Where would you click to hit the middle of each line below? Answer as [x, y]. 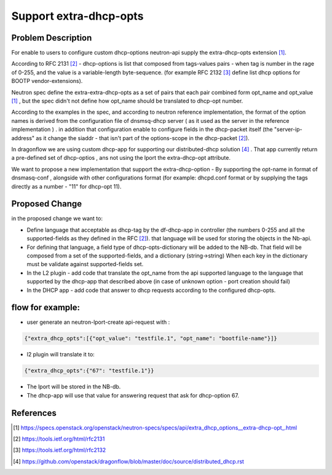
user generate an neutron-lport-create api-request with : [98, 322]
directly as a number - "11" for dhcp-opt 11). [66, 186]
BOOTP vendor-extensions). [47, 81]
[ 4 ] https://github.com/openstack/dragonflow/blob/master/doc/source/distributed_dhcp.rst [128, 461]
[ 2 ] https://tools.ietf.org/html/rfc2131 [59, 439]
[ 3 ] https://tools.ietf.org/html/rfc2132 [60, 450]
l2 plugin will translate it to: [61, 355]
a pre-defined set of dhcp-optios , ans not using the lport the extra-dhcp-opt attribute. [121, 158]
